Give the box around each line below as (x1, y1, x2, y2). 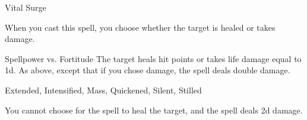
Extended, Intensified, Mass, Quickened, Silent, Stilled (5, 83, 202, 96)
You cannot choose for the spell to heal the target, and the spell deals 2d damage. (5, 103, 303, 116)
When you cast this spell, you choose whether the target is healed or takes (5, 21, 276, 33)
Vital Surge (5, 1, 46, 13)
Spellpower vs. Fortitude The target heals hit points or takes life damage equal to (5, 52, 302, 64)
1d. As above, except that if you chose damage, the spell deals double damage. (5, 64, 290, 76)
